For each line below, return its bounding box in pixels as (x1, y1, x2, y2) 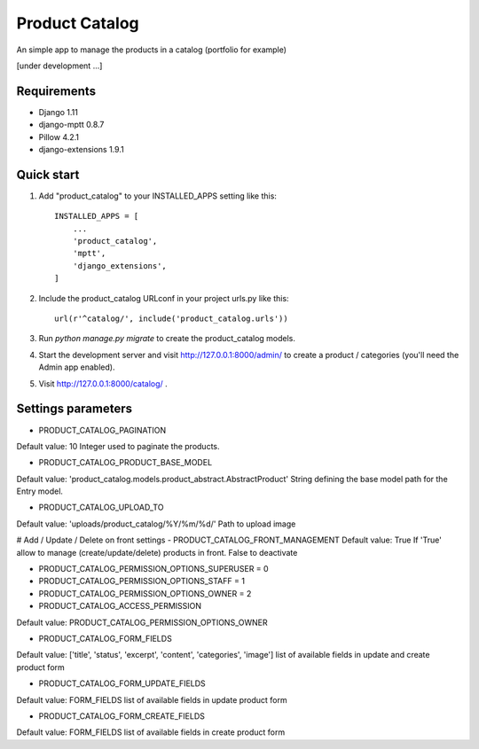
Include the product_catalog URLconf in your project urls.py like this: (38, 293, 289, 303)
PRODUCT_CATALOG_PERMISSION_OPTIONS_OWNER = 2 (38, 588, 252, 598)
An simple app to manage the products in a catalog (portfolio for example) (16, 44, 287, 55)
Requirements (16, 83, 97, 98)
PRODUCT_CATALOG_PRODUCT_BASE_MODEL (38, 457, 213, 468)
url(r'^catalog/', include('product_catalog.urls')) (54, 314, 288, 324)
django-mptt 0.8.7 (38, 120, 105, 130)
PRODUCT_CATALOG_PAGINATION (38, 425, 167, 435)
